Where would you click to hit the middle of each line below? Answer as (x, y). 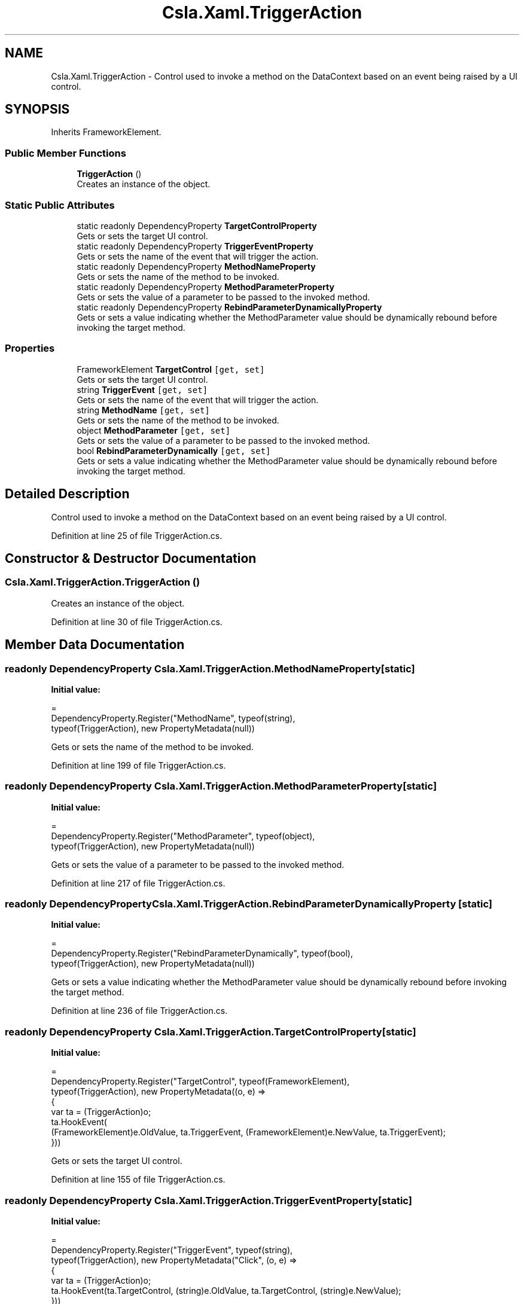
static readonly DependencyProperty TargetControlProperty (197, 226)
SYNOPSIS (37, 109)
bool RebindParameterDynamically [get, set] (174, 450)
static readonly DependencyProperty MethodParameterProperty (205, 287)
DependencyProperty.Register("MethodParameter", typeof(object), (183, 836)
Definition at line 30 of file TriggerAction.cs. (137, 621)
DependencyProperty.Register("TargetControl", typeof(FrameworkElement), (200, 1081)
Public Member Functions (65, 153)
